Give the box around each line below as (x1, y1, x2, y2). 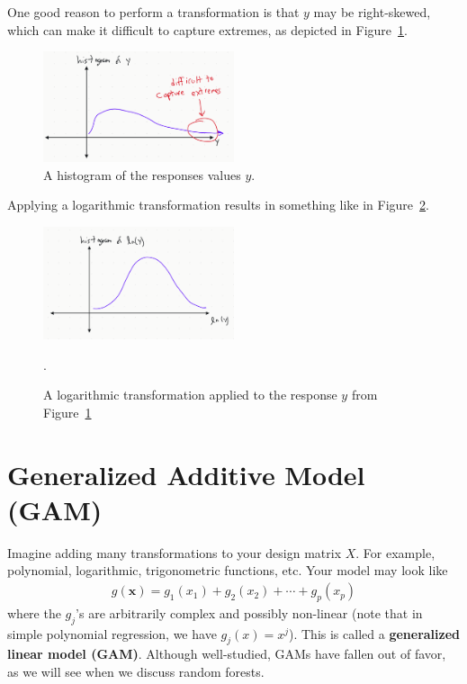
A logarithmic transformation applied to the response (43, 385, 337, 404)
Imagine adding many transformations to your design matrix (7, 543, 342, 562)
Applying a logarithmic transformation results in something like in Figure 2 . (7, 195, 429, 214)
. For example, (355, 543, 436, 562)
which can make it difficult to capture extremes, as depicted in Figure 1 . (7, 20, 408, 39)
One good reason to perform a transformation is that (7, 3, 300, 21)
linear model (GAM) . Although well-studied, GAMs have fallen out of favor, (7, 644, 446, 663)
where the (7, 603, 61, 622)
